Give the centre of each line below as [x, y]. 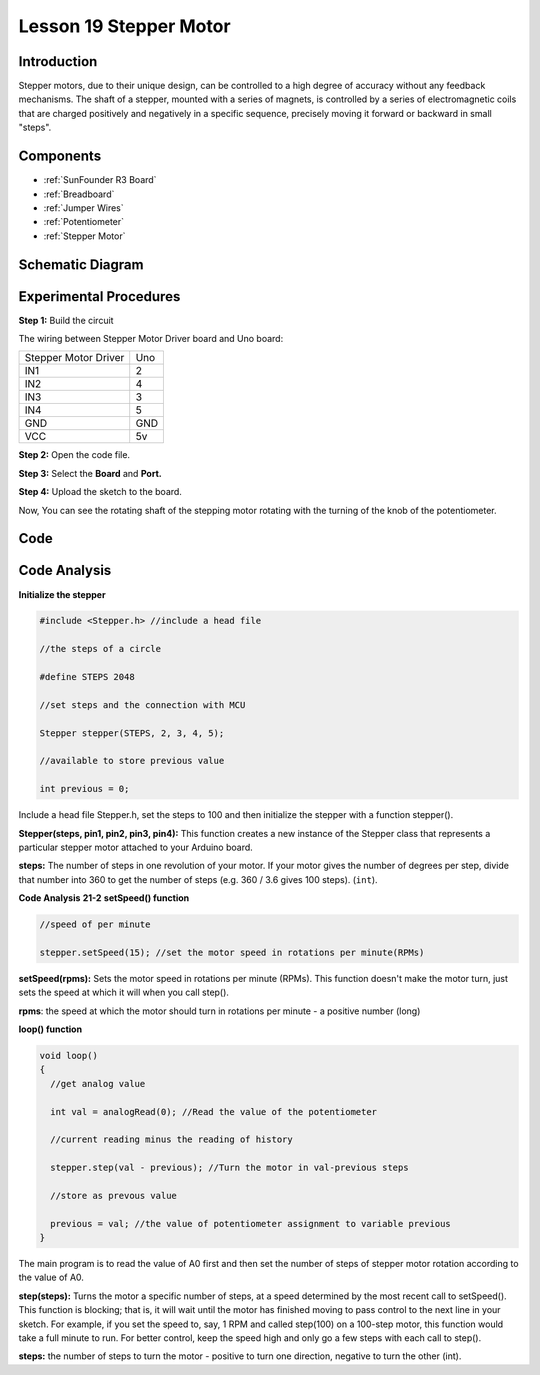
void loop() [69, 1056]
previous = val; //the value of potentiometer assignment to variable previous [251, 1223]
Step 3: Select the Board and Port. [90, 473]
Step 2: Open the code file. [74, 455]
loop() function [50, 1029]
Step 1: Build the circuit [66, 320]
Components [60, 156]
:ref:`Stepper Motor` [84, 236]
